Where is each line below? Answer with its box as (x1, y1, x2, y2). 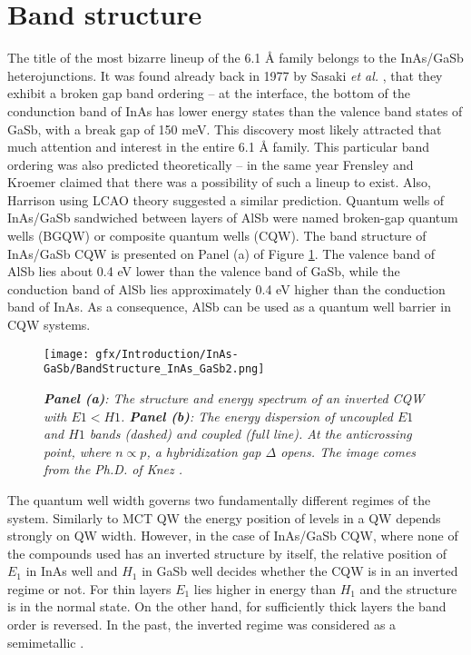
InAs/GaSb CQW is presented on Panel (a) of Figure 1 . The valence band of (7, 243, 435, 263)
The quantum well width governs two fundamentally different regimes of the (7, 490, 431, 509)
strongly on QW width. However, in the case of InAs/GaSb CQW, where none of (7, 526, 458, 545)
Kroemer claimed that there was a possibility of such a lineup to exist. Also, (7, 173, 431, 192)
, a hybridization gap (146, 442, 261, 461)
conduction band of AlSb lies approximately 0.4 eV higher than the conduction (7, 279, 446, 298)
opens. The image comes (280, 442, 417, 461)
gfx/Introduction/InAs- (95, 347, 239, 361)
